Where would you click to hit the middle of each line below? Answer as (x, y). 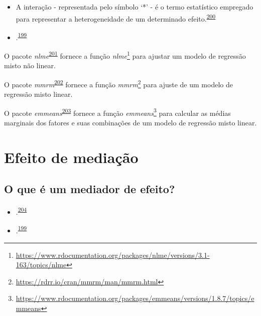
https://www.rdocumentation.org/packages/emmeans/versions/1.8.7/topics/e (135, 298)
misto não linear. (30, 65)
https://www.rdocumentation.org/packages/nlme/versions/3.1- (113, 255)
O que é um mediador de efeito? (90, 189)
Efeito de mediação (71, 157)
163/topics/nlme (41, 265)
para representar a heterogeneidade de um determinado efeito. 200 (116, 18)
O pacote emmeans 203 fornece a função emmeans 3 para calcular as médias (117, 112)
